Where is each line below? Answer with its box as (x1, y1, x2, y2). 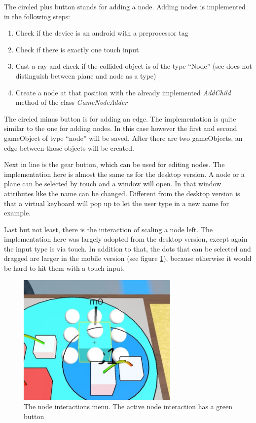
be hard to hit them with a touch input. (4, 263, 125, 273)
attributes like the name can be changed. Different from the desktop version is (4, 188, 240, 198)
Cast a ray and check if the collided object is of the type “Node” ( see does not (15, 61, 252, 71)
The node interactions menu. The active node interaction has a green (24, 401, 233, 412)
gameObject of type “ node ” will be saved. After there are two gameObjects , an (4, 132, 243, 143)
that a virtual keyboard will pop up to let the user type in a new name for (4, 198, 229, 208)
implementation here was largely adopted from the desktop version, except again (4, 234, 248, 244)
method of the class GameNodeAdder (15, 97, 128, 107)
